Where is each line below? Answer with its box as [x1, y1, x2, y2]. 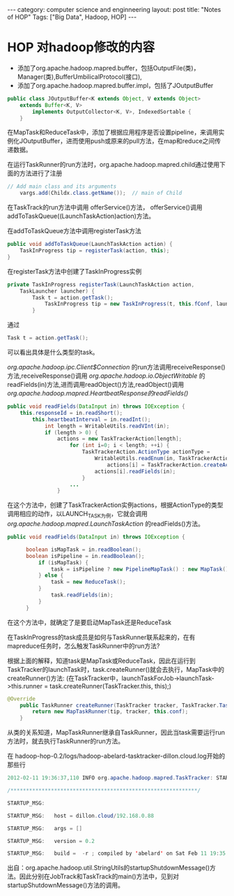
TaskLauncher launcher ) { [19, 288, 95, 295]
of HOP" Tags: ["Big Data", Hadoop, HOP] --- [7, 13, 137, 21]
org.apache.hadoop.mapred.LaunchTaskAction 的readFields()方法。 [7, 520, 204, 528]
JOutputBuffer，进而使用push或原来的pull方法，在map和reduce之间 [19, 137, 215, 145]
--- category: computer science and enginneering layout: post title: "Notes [7, 6, 221, 13]
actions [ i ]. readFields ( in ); [94, 468, 176, 475]
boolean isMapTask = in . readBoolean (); [25, 546, 141, 553]
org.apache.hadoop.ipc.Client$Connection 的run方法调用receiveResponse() [7, 363, 226, 372]
